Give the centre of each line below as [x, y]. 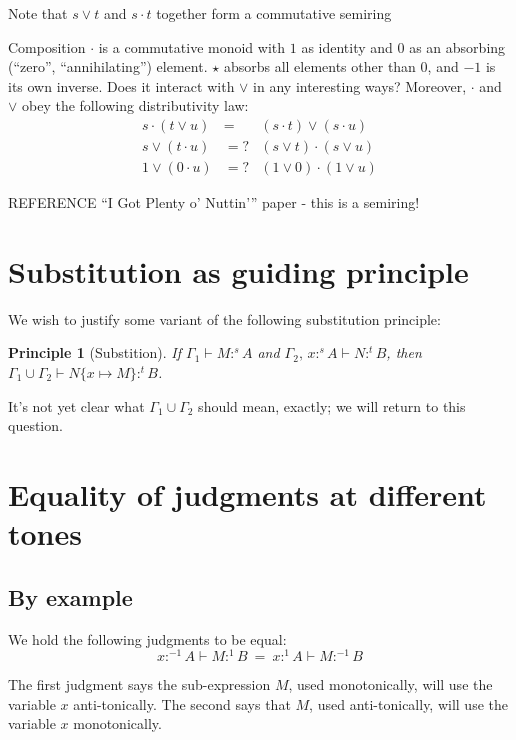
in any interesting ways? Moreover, [360, 85]
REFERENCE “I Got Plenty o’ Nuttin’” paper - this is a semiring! [214, 202]
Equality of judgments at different [247, 493]
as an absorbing [457, 46]
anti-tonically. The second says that [182, 703]
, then [404, 352]
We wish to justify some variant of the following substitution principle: [224, 318]
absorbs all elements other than [319, 66]
